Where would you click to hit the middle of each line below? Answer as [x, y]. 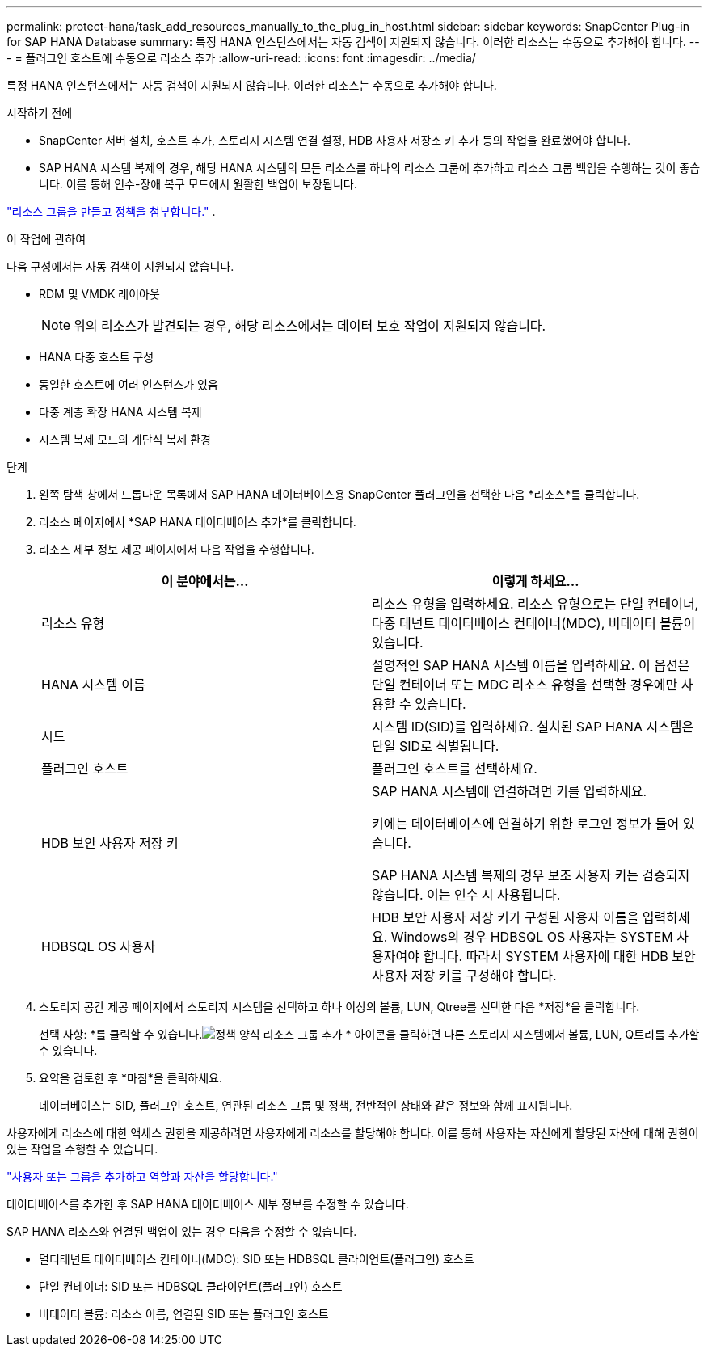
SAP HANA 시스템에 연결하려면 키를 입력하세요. [510, 791]
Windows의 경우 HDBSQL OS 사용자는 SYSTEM [532, 937]
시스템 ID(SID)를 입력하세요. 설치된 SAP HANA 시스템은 [533, 727]
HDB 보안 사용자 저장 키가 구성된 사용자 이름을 [506, 917]
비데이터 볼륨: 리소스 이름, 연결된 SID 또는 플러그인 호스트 [184, 1314]
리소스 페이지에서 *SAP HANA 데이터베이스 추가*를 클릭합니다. [198, 522]
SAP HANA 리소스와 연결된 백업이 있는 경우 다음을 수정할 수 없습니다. [182, 1231]
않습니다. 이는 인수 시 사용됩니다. [466, 895]
